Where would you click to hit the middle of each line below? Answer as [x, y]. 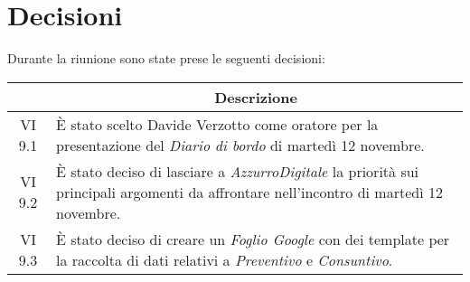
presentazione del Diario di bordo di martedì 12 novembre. [240, 145]
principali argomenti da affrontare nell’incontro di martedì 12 [249, 192]
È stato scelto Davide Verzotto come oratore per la [217, 124]
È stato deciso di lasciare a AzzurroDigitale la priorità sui [238, 171]
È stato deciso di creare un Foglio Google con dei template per [253, 239]
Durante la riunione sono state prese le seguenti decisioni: [166, 58]
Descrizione [256, 97]
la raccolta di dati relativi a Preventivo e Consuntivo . [225, 259]
